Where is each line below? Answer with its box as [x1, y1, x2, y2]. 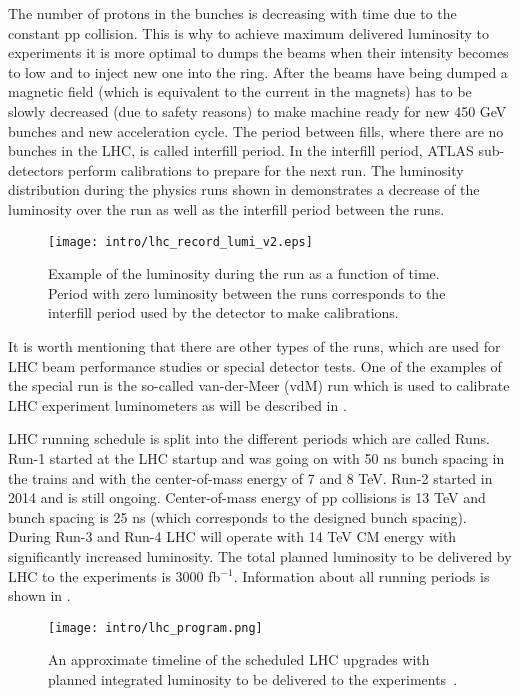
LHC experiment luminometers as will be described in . [8, 394, 347, 415]
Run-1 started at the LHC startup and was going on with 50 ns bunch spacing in [8, 447, 505, 468]
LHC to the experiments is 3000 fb [8, 565, 221, 586]
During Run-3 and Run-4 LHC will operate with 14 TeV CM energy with [8, 526, 457, 547]
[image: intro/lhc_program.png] [48, 620, 263, 635]
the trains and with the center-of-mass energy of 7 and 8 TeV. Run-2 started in [8, 467, 493, 488]
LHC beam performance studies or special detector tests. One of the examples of [8, 355, 502, 376]
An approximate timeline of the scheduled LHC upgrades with [48, 649, 430, 670]
